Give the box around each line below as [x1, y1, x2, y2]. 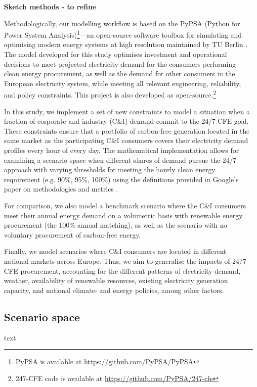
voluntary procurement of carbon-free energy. [4, 229, 141, 240]
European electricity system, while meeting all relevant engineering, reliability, [4, 78, 241, 88]
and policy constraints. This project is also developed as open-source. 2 [4, 88, 216, 100]
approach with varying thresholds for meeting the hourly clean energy [4, 164, 215, 175]
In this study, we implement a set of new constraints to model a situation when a [4, 106, 250, 116]
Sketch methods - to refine [4, 1, 96, 11]
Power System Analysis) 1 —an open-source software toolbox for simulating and [4, 28, 242, 40]
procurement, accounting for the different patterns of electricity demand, [20, 265, 241, 276]
